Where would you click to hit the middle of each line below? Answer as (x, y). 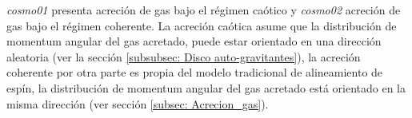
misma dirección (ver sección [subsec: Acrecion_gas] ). (138, 103)
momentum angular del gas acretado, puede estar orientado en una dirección (194, 41)
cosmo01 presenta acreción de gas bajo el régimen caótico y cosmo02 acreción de (204, 10)
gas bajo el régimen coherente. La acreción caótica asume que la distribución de (202, 25)
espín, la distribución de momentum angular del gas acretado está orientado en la (206, 87)
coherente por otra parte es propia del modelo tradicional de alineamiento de (195, 72)
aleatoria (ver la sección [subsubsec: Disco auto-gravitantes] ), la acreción (184, 56)
